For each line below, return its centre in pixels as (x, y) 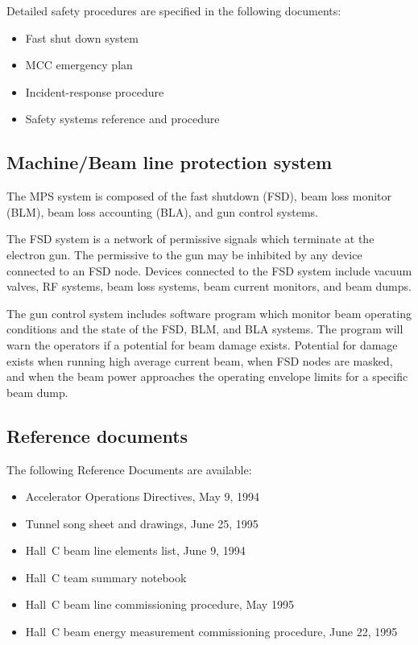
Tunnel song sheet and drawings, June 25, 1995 (142, 523)
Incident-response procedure (95, 91)
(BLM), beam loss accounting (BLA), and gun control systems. (162, 211)
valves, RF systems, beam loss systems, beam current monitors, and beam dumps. (209, 286)
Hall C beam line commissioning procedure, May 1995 (159, 604)
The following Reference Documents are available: (129, 469)
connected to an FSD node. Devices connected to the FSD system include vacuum (209, 270)
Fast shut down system (82, 37)
